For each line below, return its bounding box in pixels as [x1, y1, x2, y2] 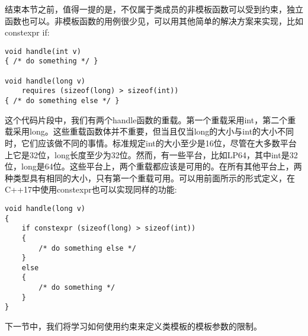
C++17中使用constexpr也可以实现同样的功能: [5, 183, 177, 196]
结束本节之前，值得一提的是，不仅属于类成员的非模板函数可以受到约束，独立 [5, 3, 303, 15]
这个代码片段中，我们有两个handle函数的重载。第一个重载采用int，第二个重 [5, 113, 296, 126]
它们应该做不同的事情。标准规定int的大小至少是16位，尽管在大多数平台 [21, 136, 297, 149]
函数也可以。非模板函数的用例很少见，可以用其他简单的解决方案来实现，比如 [5, 14, 303, 27]
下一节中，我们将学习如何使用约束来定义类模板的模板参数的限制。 [5, 320, 262, 332]
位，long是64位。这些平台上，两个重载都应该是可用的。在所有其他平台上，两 [5, 160, 302, 172]
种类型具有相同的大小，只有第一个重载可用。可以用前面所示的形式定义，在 [5, 171, 295, 184]
